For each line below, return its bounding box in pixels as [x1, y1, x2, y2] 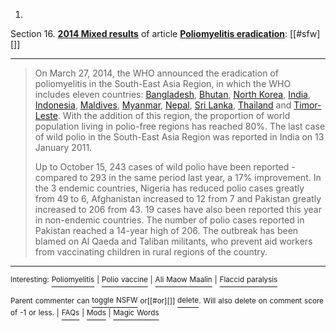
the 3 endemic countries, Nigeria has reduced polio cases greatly [34, 182, 305, 194]
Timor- [293, 99, 322, 111]
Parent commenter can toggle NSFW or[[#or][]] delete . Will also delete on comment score [10, 295, 324, 306]
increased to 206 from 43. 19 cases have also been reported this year [34, 204, 322, 215]
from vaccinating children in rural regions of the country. [34, 246, 268, 258]
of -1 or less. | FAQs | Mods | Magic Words [10, 308, 160, 318]
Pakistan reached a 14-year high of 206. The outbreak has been [34, 225, 299, 236]
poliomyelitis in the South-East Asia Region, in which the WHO [34, 78, 292, 89]
